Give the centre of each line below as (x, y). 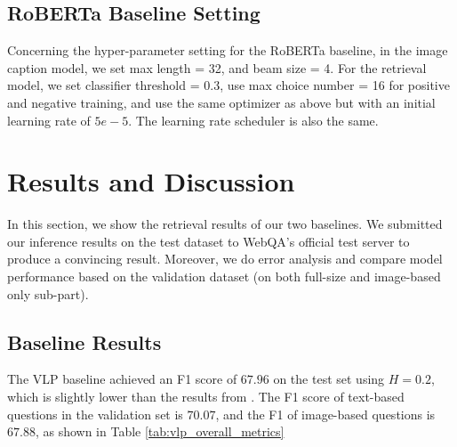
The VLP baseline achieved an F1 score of (122, 379)
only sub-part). (48, 293)
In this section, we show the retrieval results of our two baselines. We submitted (225, 224)
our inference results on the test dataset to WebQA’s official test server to (208, 241)
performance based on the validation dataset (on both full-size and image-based (224, 276)
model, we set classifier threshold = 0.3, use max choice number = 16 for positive (228, 85)
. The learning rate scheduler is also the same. (253, 120)
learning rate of (49, 120)
